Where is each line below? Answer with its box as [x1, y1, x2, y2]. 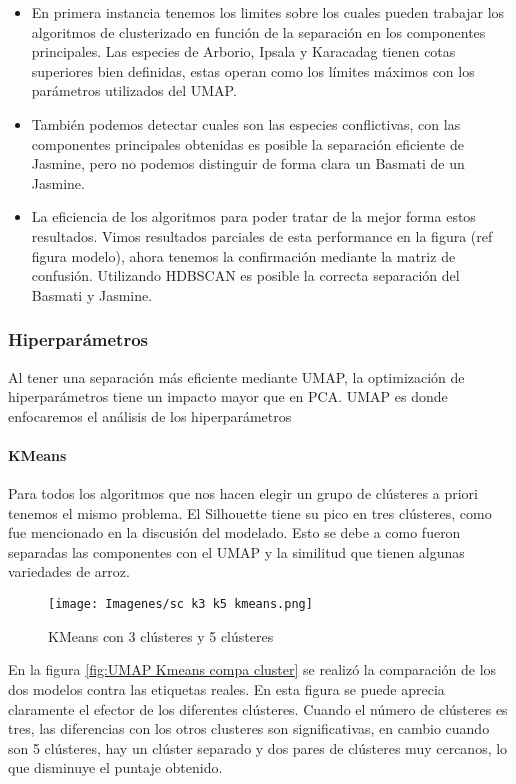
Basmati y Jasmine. [31, 284, 153, 305]
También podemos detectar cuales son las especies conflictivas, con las [31, 113, 461, 134]
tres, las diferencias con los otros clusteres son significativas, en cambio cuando [8, 718, 490, 739]
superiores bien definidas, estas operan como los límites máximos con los [31, 60, 475, 81]
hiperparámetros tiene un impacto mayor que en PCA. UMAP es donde [8, 386, 448, 407]
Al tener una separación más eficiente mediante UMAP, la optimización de [8, 366, 465, 387]
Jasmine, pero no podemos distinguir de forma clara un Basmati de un [31, 153, 465, 174]
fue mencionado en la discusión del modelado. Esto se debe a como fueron [8, 522, 461, 543]
